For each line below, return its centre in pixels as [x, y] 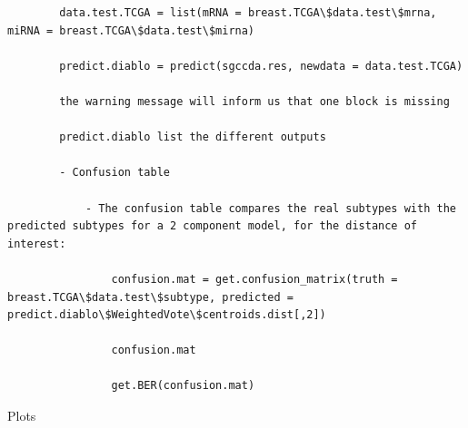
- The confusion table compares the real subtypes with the [270, 208]
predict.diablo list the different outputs [193, 137]
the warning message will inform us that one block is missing [254, 101]
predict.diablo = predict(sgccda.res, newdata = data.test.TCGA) [261, 66]
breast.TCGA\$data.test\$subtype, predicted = [150, 297]
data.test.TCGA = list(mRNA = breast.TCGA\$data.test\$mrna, [248, 13]
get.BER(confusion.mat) [183, 386]
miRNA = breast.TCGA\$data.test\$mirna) [131, 30]
